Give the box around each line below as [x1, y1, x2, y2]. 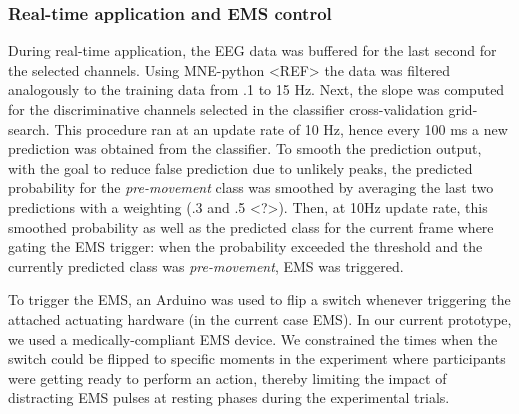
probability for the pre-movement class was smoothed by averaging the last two [8, 177, 494, 198]
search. [8, 118, 50, 139]
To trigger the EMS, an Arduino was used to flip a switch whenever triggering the [8, 289, 511, 310]
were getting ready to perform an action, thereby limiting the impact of [8, 367, 447, 388]
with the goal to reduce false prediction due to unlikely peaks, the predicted [8, 157, 473, 178]
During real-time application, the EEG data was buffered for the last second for [8, 40, 497, 61]
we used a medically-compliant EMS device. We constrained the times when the [8, 328, 498, 349]
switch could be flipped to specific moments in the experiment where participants [8, 348, 506, 369]
